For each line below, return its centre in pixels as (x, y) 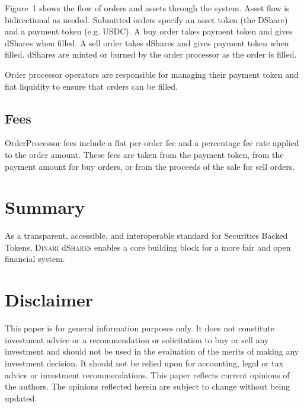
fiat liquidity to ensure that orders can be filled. (91, 86)
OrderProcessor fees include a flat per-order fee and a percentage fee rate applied (152, 143)
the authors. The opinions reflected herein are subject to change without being (148, 386)
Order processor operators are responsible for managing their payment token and (152, 74)
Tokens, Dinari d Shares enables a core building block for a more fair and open (148, 247)
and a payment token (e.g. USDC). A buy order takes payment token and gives (149, 31)
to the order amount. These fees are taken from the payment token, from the (144, 154)
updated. (21, 398)
